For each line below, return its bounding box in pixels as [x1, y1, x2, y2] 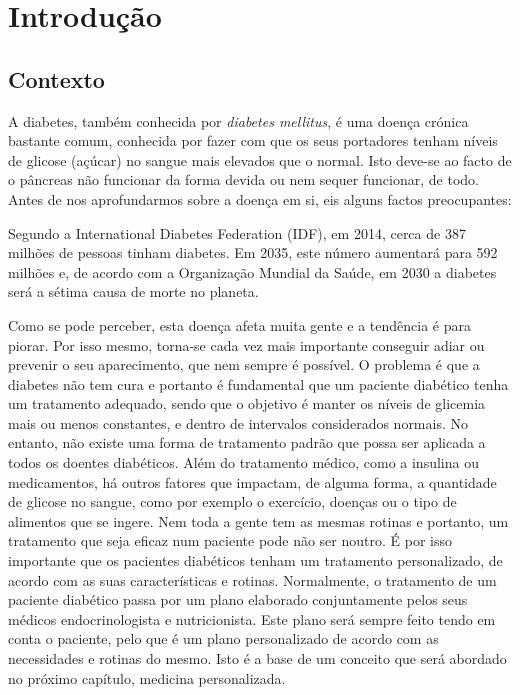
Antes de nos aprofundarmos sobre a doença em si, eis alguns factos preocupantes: [8, 188, 512, 209]
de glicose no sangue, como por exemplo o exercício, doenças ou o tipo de [8, 491, 457, 512]
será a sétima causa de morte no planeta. [8, 281, 259, 302]
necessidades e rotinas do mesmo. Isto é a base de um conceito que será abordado [8, 648, 507, 669]
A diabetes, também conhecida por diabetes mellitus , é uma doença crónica [8, 110, 469, 131]
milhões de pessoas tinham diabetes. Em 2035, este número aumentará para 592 [8, 242, 498, 263]
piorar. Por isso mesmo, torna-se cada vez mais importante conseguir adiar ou [8, 334, 485, 355]
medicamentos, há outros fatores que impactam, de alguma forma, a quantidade [8, 471, 497, 492]
